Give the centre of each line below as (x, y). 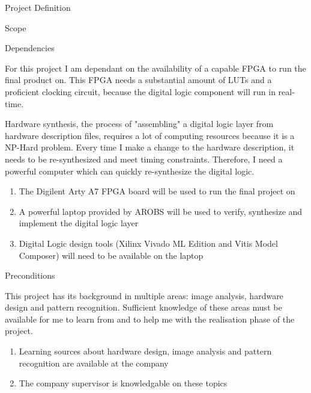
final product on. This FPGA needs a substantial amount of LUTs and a (138, 80)
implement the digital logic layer (79, 223)
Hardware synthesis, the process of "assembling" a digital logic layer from (139, 124)
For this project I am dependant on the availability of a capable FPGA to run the (155, 68)
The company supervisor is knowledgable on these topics (123, 383)
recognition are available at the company (94, 363)
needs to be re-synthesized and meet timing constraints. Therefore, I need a (144, 159)
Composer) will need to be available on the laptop (111, 255)
